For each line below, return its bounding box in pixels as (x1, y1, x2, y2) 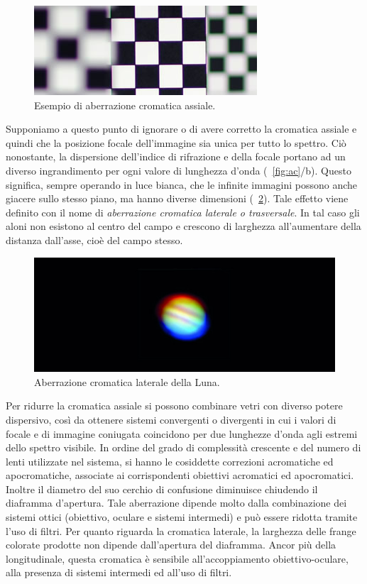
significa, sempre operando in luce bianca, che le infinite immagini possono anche (6, 177, 358, 192)
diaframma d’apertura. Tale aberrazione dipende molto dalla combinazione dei (6, 495, 347, 510)
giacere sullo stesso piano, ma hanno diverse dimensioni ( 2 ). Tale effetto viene (6, 191, 349, 206)
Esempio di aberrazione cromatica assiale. (34, 97, 216, 112)
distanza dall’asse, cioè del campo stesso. (6, 232, 183, 247)
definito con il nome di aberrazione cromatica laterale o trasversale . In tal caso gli (6, 204, 360, 219)
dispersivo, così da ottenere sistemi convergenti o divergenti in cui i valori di (6, 412, 336, 426)
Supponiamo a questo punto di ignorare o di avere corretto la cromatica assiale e (6, 121, 357, 136)
